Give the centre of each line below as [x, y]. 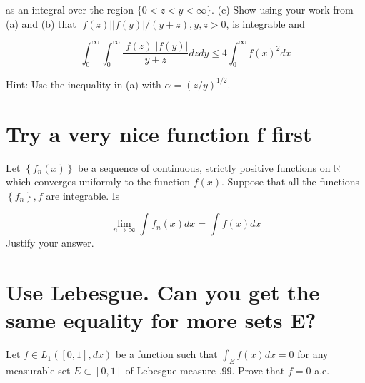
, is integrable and [265, 23]
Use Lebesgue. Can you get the [163, 292]
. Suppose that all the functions [291, 182]
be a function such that [166, 354]
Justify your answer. [50, 243]
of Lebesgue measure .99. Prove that [205, 371]
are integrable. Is [83, 195]
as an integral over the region [70, 9]
